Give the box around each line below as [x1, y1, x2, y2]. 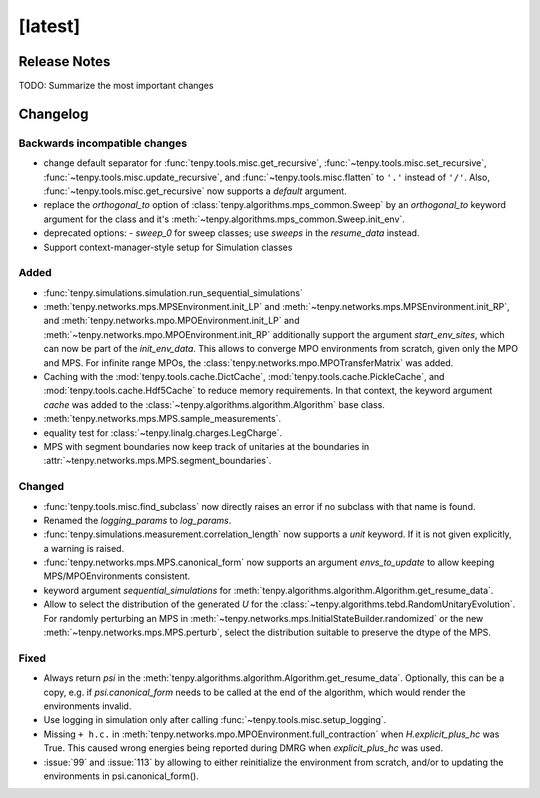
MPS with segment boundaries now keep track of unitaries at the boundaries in [43, 441, 370, 452]
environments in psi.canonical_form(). [43, 770, 199, 782]
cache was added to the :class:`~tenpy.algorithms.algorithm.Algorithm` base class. [43, 398, 385, 410]
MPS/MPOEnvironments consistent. [43, 570, 191, 582]
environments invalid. [43, 700, 132, 712]
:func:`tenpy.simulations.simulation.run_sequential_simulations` [43, 286, 304, 299]
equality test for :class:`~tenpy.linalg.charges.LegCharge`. [43, 426, 283, 439]
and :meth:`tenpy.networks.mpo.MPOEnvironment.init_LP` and [43, 315, 300, 327]
